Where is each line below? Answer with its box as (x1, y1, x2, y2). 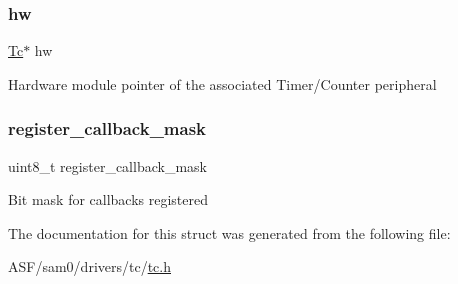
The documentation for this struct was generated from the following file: (8, 222, 451, 243)
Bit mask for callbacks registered (8, 189, 209, 210)
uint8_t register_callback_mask (8, 155, 207, 176)
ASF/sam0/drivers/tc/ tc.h (8, 256, 171, 277)
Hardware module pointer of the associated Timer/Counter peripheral (8, 73, 437, 94)
